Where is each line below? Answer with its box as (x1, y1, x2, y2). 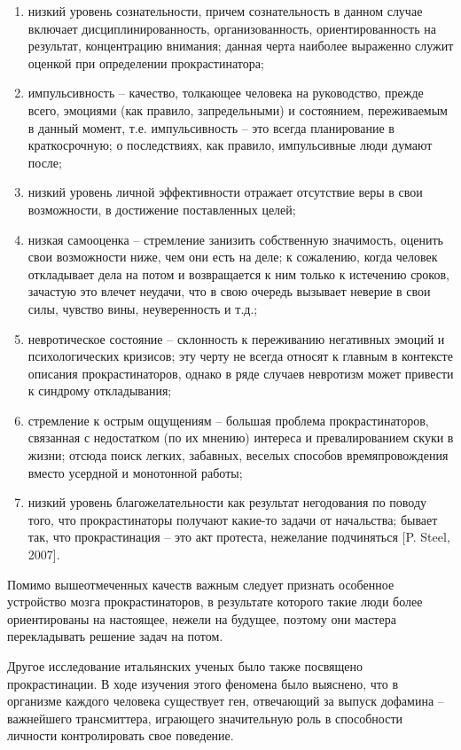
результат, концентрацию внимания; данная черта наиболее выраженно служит (27, 36, 454, 55)
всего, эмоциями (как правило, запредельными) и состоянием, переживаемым (27, 100, 448, 119)
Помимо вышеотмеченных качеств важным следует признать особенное (7, 574, 395, 593)
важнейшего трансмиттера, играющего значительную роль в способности (7, 708, 402, 727)
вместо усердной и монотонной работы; (27, 463, 243, 481)
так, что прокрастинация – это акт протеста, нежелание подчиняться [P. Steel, (27, 527, 450, 546)
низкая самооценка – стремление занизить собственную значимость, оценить (27, 230, 443, 248)
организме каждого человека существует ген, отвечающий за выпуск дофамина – (7, 691, 444, 710)
